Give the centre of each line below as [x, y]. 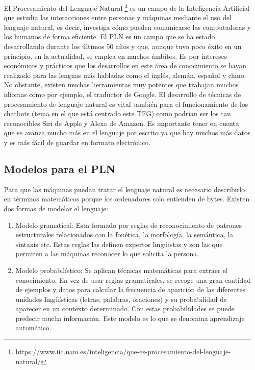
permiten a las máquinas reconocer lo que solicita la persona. [107, 254]
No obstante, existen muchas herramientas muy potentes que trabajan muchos [121, 85]
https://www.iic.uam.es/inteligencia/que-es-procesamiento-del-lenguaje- [123, 352]
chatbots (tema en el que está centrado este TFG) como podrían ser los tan [117, 113]
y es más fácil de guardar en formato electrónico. [77, 142]
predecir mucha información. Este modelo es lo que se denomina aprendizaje [130, 318]
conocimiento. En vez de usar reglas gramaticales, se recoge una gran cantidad [133, 280]
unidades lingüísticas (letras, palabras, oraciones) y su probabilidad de [121, 299]
